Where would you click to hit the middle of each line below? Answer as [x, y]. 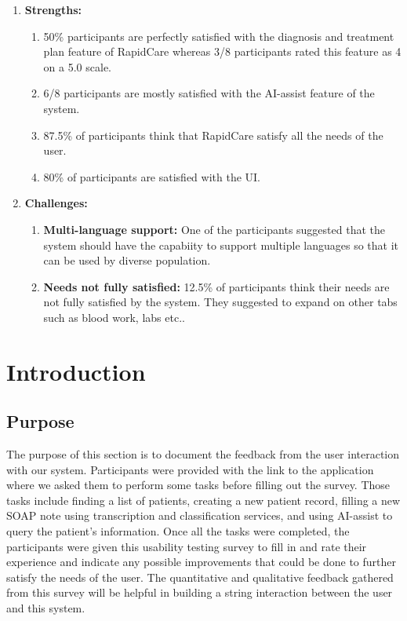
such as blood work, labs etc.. [114, 317]
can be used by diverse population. [127, 260]
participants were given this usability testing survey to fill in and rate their [187, 546]
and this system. [46, 608]
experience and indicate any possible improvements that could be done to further [202, 562]
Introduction [76, 371]
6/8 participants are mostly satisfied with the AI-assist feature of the [209, 93]
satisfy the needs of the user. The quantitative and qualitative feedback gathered [200, 577]
